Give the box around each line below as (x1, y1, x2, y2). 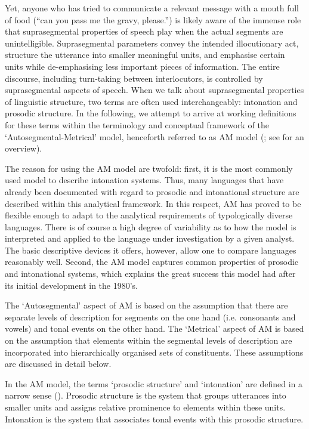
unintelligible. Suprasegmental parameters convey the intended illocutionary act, (5, 36, 299, 49)
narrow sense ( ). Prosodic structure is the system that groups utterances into (5, 389, 286, 402)
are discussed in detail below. (5, 357, 112, 370)
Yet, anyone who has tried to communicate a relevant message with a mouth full (5, 2, 299, 14)
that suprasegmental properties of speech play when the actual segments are (5, 25, 283, 38)
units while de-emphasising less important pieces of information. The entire (5, 60, 280, 72)
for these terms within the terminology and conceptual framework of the (5, 118, 269, 131)
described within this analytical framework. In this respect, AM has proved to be (5, 197, 301, 209)
